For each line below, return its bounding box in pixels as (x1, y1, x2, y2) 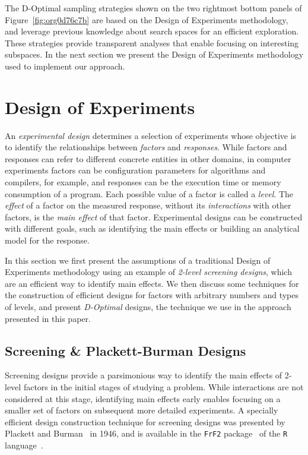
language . (5, 439, 43, 451)
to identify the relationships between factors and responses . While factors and (5, 141, 287, 153)
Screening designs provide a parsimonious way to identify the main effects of (5, 369, 282, 381)
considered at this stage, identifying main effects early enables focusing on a (5, 392, 281, 405)
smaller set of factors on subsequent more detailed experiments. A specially (5, 404, 278, 416)
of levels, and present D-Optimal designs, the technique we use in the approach (5, 301, 291, 312)
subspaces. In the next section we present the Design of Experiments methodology (5, 48, 304, 61)
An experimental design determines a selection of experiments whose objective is (5, 129, 297, 141)
